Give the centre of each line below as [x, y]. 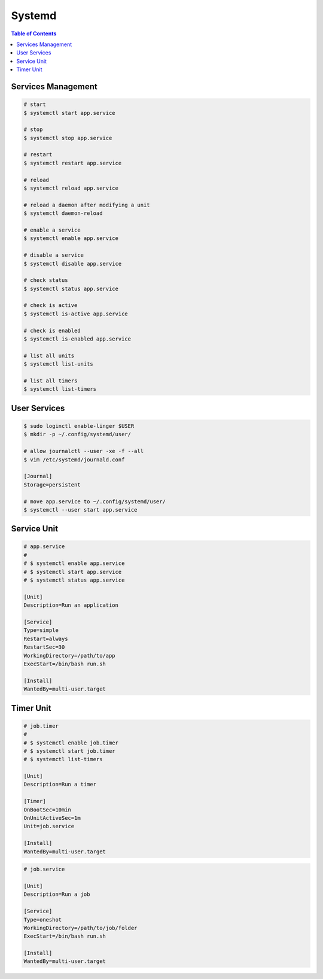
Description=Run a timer [60, 785]
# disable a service [54, 255]
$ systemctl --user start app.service [80, 510]
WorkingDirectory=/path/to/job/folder [80, 928]
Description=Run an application [71, 605]
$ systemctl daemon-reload [63, 213]
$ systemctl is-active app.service [76, 314]
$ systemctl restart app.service [73, 163]
